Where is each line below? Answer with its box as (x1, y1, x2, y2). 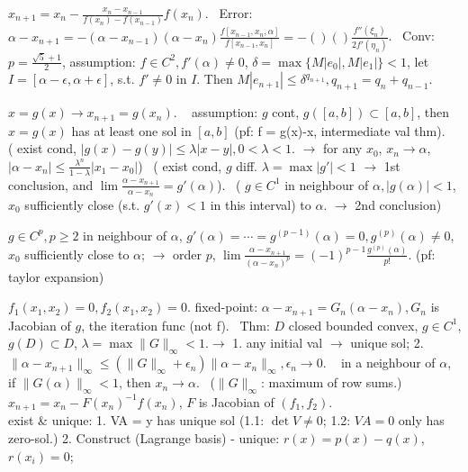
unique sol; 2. (350, 333, 424, 352)
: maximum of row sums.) (260, 373, 402, 392)
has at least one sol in (71, 121, 192, 140)
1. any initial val (232, 333, 323, 352)
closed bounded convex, (288, 315, 418, 334)
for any (322, 139, 363, 158)
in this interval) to (210, 195, 311, 213)
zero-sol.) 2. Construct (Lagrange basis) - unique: (8, 429, 280, 447)
